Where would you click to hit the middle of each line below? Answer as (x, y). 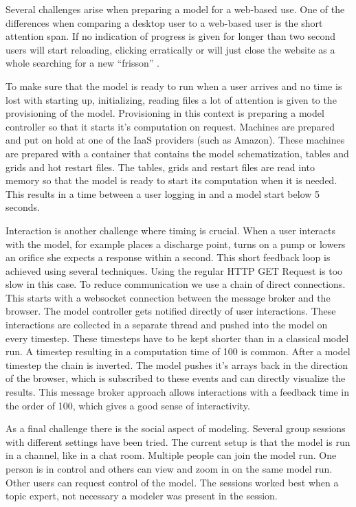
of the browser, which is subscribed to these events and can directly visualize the (176, 378)
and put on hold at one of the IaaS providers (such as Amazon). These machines (175, 140)
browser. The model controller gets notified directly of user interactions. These (171, 311)
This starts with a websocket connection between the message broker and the (168, 297)
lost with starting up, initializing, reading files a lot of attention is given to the (171, 99)
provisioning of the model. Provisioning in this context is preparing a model (165, 113)
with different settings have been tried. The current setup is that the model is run (178, 441)
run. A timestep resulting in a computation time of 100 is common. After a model (178, 351)
